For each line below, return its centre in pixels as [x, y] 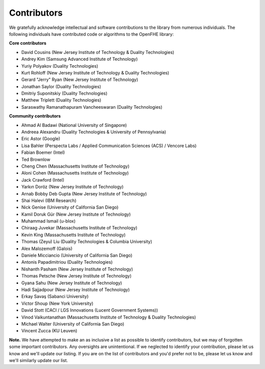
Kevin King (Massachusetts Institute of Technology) [74, 235]
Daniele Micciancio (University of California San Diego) [77, 255]
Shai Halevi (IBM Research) [49, 200]
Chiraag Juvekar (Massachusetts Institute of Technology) [79, 228]
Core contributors [28, 43]
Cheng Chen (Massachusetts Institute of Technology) [75, 166]
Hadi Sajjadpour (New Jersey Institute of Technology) [76, 290]
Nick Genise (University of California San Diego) [70, 207]
